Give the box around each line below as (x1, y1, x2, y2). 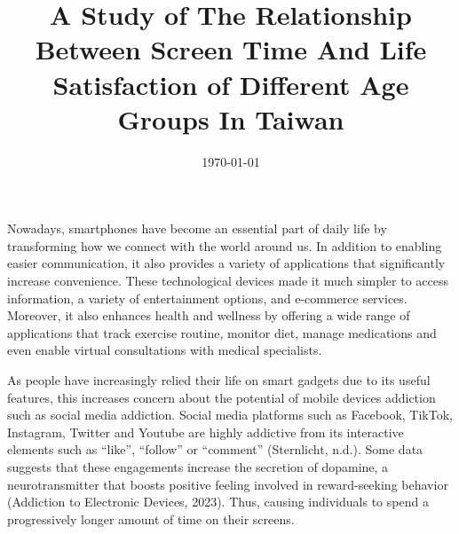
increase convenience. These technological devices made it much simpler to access (7, 271, 449, 290)
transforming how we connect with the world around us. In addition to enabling (7, 236, 442, 255)
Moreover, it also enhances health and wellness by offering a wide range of (7, 306, 410, 325)
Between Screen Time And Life (35, 31, 427, 67)
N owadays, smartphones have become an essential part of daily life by (7, 219, 387, 238)
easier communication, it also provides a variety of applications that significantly (7, 254, 446, 272)
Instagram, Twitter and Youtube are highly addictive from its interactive (7, 422, 404, 441)
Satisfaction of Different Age (52, 66, 409, 102)
